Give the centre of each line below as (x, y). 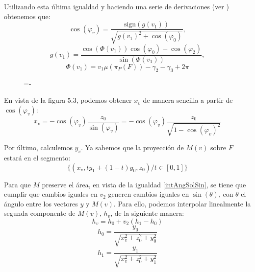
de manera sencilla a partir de (188, 100)
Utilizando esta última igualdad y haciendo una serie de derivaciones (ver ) (116, 6)
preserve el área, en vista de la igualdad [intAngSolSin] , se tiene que (144, 184)
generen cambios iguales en (149, 194)
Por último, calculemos (38, 147)
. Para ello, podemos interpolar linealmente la (182, 203)
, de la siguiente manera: (147, 213)
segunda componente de (40, 213)
